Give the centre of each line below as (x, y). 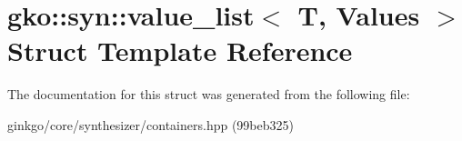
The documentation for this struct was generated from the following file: (209, 94)
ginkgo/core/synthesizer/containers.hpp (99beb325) (151, 124)
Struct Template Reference (180, 50)
